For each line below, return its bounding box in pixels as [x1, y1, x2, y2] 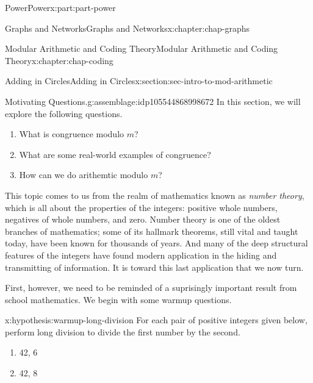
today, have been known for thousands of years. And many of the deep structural [5, 237, 308, 249]
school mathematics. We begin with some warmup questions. [5, 293, 232, 306]
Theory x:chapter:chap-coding [5, 54, 113, 66]
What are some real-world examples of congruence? [19, 148, 211, 160]
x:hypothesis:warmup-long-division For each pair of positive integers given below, [5, 313, 308, 326]
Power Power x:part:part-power [5, 1, 116, 13]
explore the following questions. [5, 107, 123, 120]
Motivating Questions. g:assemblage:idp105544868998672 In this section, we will [5, 95, 301, 107]
